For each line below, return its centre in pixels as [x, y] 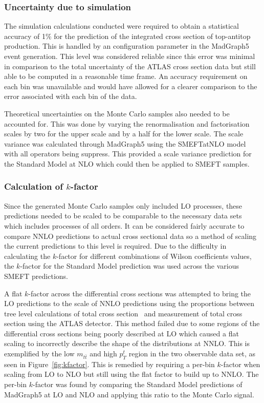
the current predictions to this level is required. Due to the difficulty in [115, 246]
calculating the [27, 256]
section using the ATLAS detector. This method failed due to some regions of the [132, 323]
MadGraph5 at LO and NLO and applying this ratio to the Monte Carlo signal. [129, 394]
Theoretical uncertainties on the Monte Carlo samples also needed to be [117, 113]
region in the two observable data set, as [192, 354]
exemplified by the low [39, 354]
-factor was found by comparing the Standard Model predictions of [137, 384]
